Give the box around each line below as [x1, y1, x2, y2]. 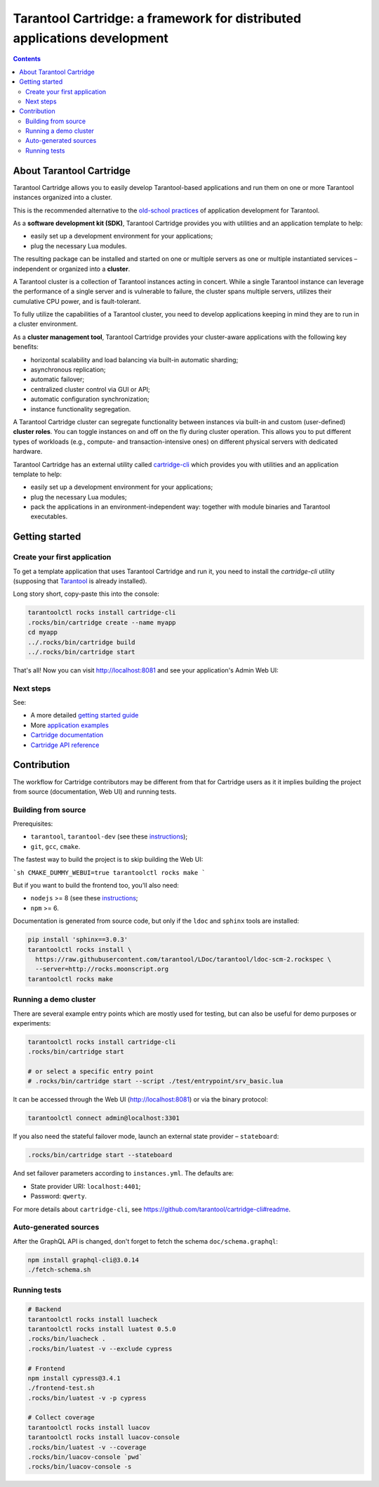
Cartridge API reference [30, 741, 100, 749]
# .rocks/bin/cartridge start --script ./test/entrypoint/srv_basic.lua [27, 1077, 284, 1085]
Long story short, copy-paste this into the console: [13, 589, 159, 598]
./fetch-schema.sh [27, 1266, 91, 1274]
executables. [30, 512, 68, 521]
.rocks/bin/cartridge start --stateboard [27, 1151, 173, 1159]
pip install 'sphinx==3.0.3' [27, 936, 128, 944]
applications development [13, 30, 168, 46]
